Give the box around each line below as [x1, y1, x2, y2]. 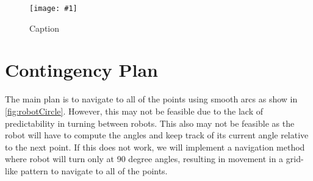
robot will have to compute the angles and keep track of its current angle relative [5, 129, 309, 141]
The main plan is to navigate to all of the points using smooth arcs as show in [5, 93, 298, 105]
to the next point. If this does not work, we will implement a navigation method [5, 140, 305, 153]
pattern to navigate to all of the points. [20, 164, 168, 177]
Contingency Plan [5, 57, 158, 82]
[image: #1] [29, 4, 77, 13]
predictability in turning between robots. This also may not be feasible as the [5, 116, 295, 129]
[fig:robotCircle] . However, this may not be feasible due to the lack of [5, 104, 263, 117]
